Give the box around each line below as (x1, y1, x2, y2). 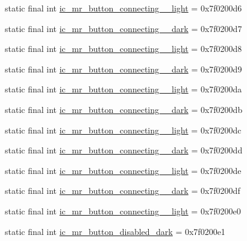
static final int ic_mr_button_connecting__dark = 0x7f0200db (5, 103, 243, 115)
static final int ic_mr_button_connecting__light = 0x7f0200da (5, 83, 242, 95)
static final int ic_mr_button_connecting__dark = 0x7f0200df (5, 184, 240, 197)
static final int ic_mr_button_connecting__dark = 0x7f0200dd (5, 144, 243, 156)
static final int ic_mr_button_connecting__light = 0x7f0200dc (5, 123, 242, 136)
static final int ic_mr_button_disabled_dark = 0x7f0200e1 (5, 225, 225, 237)
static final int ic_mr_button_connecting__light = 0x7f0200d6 (5, 2, 242, 14)
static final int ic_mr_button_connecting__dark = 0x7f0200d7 (5, 22, 242, 34)
